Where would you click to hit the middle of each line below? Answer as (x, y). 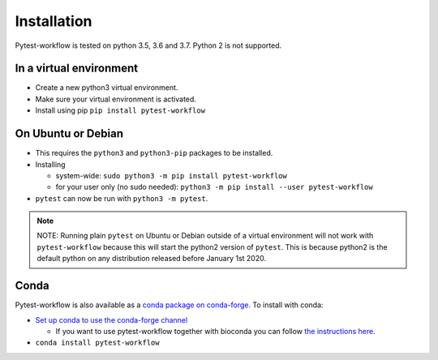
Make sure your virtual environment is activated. (116, 99)
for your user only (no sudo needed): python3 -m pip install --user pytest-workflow (214, 187)
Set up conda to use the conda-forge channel (112, 319)
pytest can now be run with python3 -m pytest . (122, 198)
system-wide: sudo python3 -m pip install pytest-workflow (171, 175)
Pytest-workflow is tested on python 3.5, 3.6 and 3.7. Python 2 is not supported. (148, 45)
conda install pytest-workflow (97, 343)
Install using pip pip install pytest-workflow (120, 110)
